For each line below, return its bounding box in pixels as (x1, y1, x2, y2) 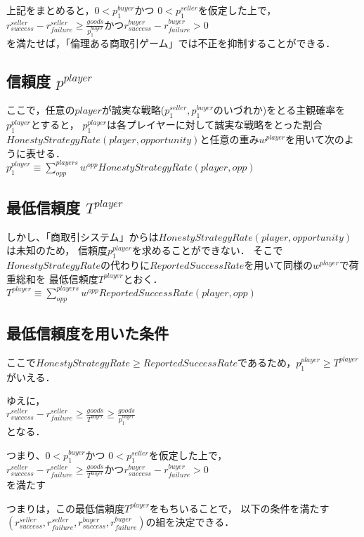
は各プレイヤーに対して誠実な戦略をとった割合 (107, 117, 323, 132)
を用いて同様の (244, 258, 313, 272)
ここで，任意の (6, 102, 75, 117)
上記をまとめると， (6, 3, 95, 17)
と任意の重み (200, 132, 259, 147)
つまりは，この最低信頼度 (6, 500, 124, 515)
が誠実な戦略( (101, 102, 165, 117)
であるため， (238, 354, 297, 369)
